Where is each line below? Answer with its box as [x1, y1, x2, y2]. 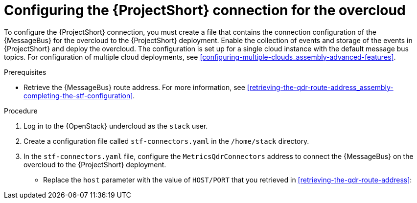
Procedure [4, 106, 38, 115]
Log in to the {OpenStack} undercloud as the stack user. [23, 121, 208, 130]
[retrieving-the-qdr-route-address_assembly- [247, 83, 394, 91]
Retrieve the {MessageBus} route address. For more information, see [23, 83, 245, 91]
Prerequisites [4, 68, 46, 76]
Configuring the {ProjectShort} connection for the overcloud [4, 2, 406, 19]
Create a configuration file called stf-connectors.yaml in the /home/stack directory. [23, 136, 309, 145]
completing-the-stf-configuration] [23, 91, 133, 100]
